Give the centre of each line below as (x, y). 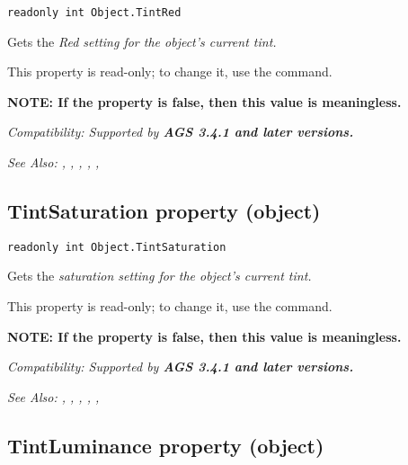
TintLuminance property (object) (166, 445)
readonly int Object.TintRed (94, 13)
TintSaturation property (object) (164, 211)
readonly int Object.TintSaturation (117, 247)
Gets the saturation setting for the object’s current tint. (160, 276)
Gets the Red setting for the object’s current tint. (142, 41)
